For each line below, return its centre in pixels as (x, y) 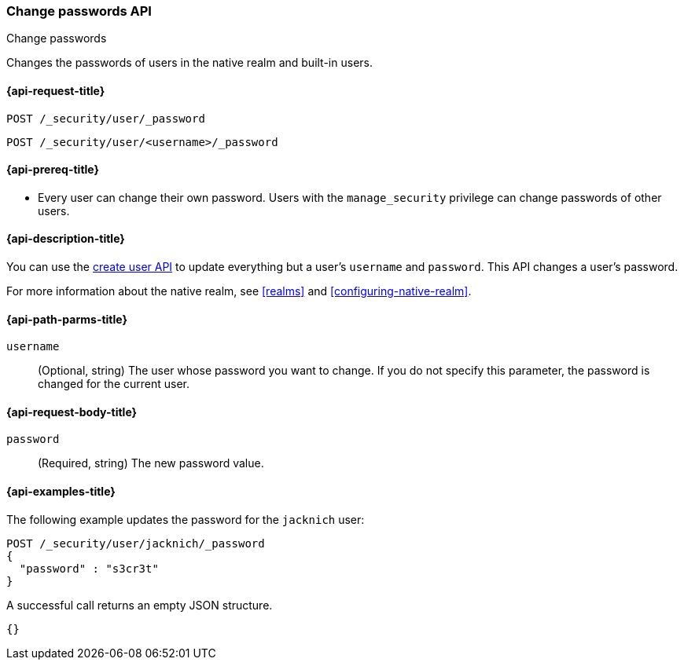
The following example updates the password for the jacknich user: (186, 519)
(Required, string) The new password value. (151, 463)
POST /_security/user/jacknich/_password (136, 543)
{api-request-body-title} (72, 412)
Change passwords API (79, 11)
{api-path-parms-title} (67, 319)
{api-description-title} (66, 239)
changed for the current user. (114, 384)
